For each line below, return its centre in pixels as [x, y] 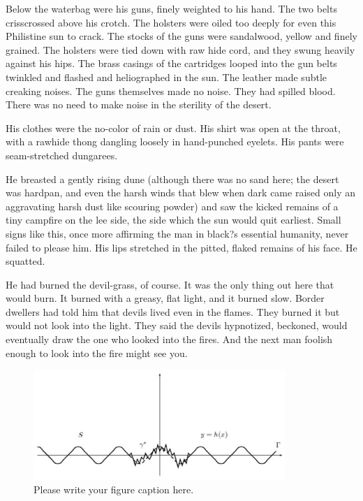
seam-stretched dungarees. [62, 155]
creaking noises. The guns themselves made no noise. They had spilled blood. [171, 90]
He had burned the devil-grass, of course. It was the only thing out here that [170, 284]
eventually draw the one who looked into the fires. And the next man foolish [169, 339]
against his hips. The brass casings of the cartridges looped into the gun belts [171, 63]
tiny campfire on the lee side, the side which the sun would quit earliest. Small [173, 220]
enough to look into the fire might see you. [97, 353]
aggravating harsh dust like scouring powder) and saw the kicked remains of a [172, 206]
